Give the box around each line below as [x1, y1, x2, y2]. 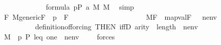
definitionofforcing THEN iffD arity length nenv [35, 21, 198, 32]
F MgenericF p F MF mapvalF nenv [4, 11, 217, 22]
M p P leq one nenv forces [4, 31, 115, 41]
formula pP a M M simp [46, 2, 134, 12]
